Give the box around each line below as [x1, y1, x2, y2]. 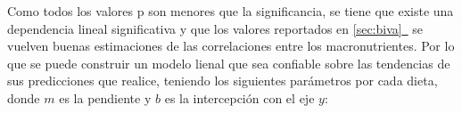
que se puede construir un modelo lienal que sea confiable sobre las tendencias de [7, 53, 450, 72]
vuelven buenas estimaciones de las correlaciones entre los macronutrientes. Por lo [7, 36, 455, 55]
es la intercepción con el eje [164, 88, 315, 107]
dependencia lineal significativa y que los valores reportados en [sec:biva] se [7, 19, 424, 37]
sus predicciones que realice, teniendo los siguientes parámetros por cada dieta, [7, 71, 438, 90]
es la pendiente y [59, 88, 152, 107]
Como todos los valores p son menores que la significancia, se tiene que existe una [7, 2, 454, 20]
